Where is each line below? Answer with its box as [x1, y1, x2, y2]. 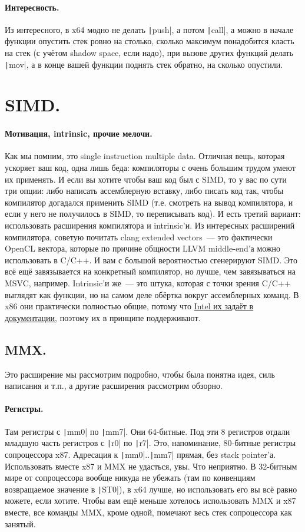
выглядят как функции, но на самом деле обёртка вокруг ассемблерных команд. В [5, 288, 299, 300]
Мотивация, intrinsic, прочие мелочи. [5, 127, 152, 140]
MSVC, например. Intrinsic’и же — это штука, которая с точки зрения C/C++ [5, 277, 291, 289]
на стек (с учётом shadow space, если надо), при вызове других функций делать [5, 47, 293, 59]
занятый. [5, 517, 36, 530]
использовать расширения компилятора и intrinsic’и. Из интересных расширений [5, 219, 295, 232]
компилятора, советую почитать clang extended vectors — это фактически [5, 230, 273, 243]
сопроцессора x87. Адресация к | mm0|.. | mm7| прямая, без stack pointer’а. [5, 448, 276, 460]
